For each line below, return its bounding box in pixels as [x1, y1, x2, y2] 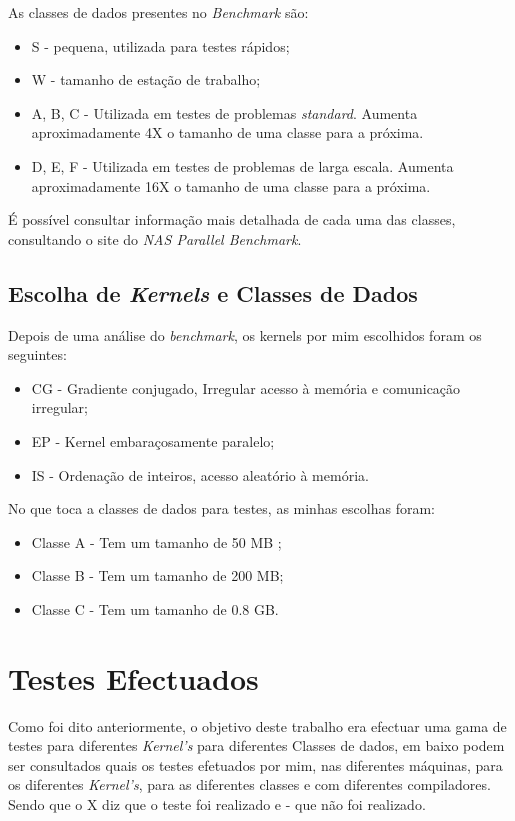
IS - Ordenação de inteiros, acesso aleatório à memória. [31, 464, 369, 485]
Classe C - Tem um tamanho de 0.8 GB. [31, 598, 279, 619]
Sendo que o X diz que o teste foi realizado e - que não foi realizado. [8, 793, 426, 814]
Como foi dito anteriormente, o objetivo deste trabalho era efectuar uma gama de [8, 715, 507, 736]
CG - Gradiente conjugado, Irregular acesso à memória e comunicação [31, 377, 461, 398]
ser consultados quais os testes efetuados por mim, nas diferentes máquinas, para [8, 754, 503, 775]
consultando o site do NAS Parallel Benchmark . [8, 228, 302, 249]
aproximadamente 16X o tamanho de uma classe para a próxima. [31, 175, 431, 196]
